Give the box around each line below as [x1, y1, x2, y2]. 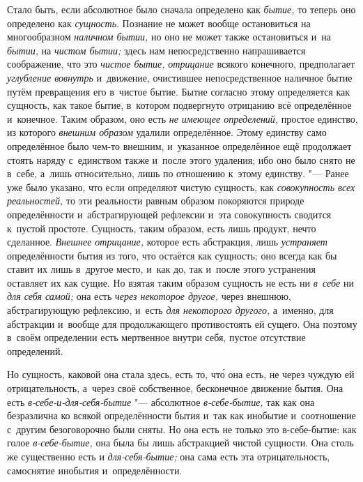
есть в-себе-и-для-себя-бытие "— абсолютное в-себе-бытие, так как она [7, 394, 315, 409]
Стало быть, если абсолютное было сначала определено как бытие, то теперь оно [7, 2, 356, 16]
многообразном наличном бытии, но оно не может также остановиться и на [7, 29, 332, 44]
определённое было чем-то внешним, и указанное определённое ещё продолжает [7, 138, 352, 153]
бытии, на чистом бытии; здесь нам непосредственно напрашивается [7, 43, 306, 57]
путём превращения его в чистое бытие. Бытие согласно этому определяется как [7, 84, 350, 98]
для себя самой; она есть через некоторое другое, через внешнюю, [7, 289, 291, 303]
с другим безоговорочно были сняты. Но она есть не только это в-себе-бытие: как [7, 421, 357, 436]
